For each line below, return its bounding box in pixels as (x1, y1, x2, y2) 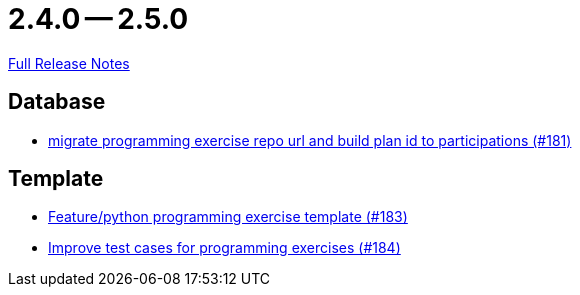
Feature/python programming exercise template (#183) (48, 208, 408, 226)
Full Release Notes (8, 54, 130, 72)
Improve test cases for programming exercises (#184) (48, 239, 401, 257)
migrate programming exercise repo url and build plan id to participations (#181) (48, 131, 572, 149)
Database (8, 89, 106, 115)
